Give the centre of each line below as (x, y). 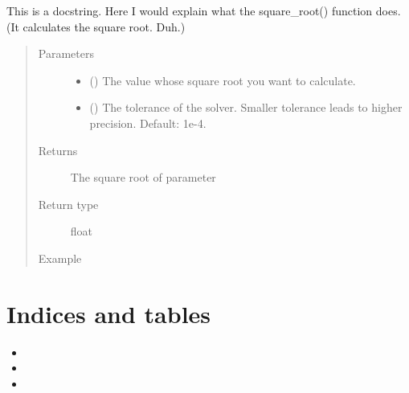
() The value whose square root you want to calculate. (223, 80)
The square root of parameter (143, 177)
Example (60, 258)
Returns (58, 150)
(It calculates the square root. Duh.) (96, 26)
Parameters (66, 53)
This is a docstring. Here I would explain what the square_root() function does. (204, 10)
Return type (68, 204)
